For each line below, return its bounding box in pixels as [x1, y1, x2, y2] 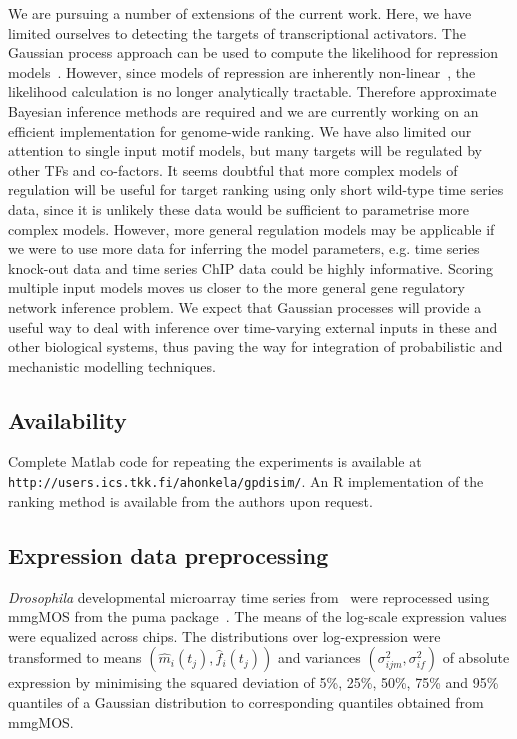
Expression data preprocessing [8, 539, 329, 570]
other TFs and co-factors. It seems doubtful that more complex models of [8, 159, 458, 180]
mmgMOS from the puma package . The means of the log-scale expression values [8, 606, 507, 627]
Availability [8, 404, 127, 435]
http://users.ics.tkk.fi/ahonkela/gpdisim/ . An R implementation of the [8, 471, 484, 492]
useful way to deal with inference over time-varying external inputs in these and [8, 316, 498, 337]
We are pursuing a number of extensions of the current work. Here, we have [8, 3, 472, 23]
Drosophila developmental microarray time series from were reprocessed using [8, 586, 490, 607]
